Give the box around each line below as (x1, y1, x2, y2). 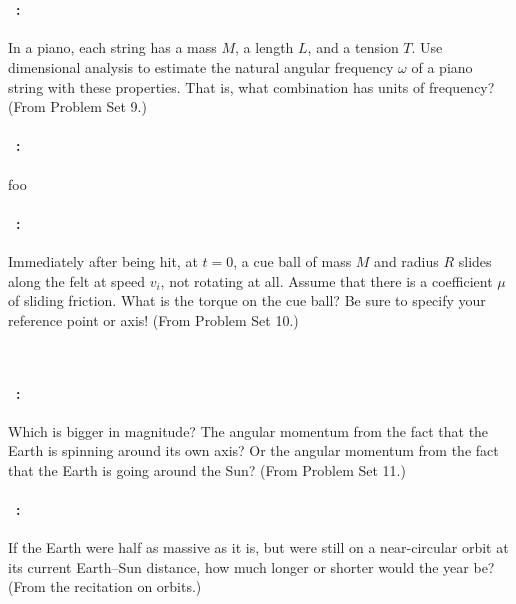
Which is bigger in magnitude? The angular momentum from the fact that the (8, 420, 489, 441)
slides (458, 250, 492, 271)
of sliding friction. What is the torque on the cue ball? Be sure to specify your (8, 290, 486, 311)
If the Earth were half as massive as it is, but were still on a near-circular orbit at (8, 537, 509, 558)
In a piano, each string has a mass (8, 37, 217, 58)
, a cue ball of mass (233, 250, 352, 271)
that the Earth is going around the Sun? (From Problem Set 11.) (8, 459, 406, 480)
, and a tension (307, 37, 399, 58)
